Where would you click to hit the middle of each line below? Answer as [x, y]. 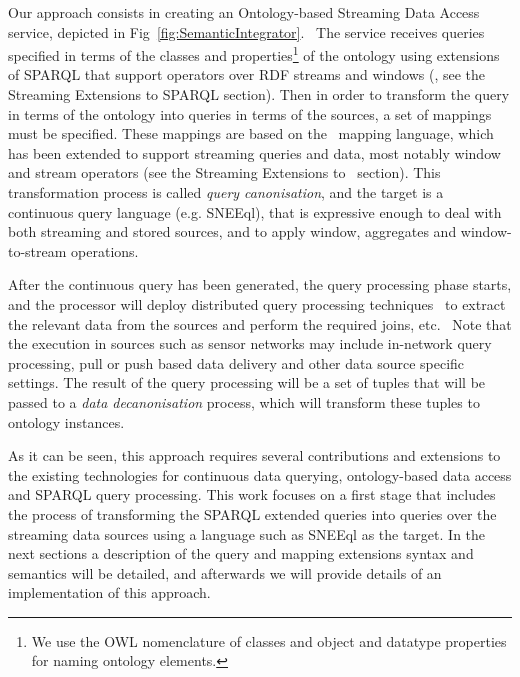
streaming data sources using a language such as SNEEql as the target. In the [247, 533]
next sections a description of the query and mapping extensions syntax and [241, 553]
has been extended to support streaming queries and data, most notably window [254, 152]
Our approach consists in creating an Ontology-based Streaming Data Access [244, 12]
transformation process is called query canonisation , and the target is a [226, 192]
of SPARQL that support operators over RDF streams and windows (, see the [247, 74]
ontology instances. [66, 421]
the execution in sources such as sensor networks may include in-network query [250, 343]
